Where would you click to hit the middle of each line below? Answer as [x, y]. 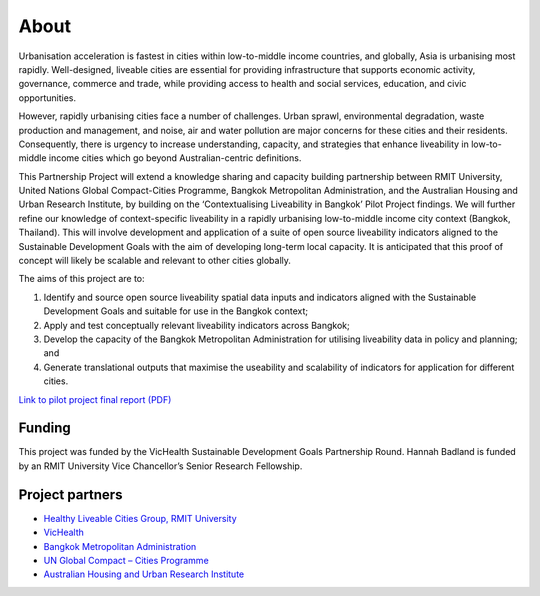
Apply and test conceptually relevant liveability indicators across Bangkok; [196, 325]
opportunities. [47, 97]
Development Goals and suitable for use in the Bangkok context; [176, 311]
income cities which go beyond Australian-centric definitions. [175, 158]
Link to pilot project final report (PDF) [95, 399]
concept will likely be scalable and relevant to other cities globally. [155, 261]
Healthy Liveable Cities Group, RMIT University [140, 518]
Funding [45, 428]
